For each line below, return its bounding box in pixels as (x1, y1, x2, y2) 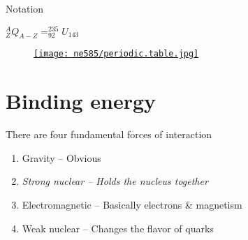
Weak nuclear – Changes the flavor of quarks (22, 220, 214, 235)
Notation (6, 1, 44, 15)
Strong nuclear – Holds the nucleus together (22, 174, 208, 188)
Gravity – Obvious (22, 150, 101, 165)
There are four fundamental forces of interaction (6, 127, 212, 142)
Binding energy (6, 87, 156, 115)
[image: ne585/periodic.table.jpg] (34, 49, 199, 59)
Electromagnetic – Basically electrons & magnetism (22, 197, 242, 212)
